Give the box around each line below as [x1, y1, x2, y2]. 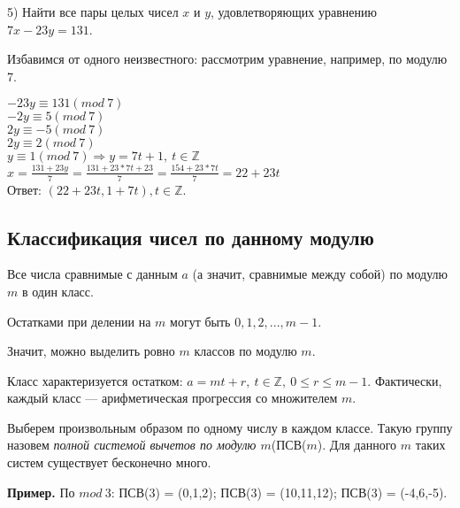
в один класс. [21, 281, 94, 300]
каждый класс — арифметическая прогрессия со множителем [7, 389, 338, 407]
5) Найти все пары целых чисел [7, 3, 179, 20]
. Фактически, [367, 371, 442, 389]
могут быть [170, 312, 231, 330]
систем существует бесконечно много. [7, 453, 211, 472]
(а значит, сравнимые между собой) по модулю [192, 265, 448, 283]
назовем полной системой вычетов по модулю [7, 435, 257, 454]
